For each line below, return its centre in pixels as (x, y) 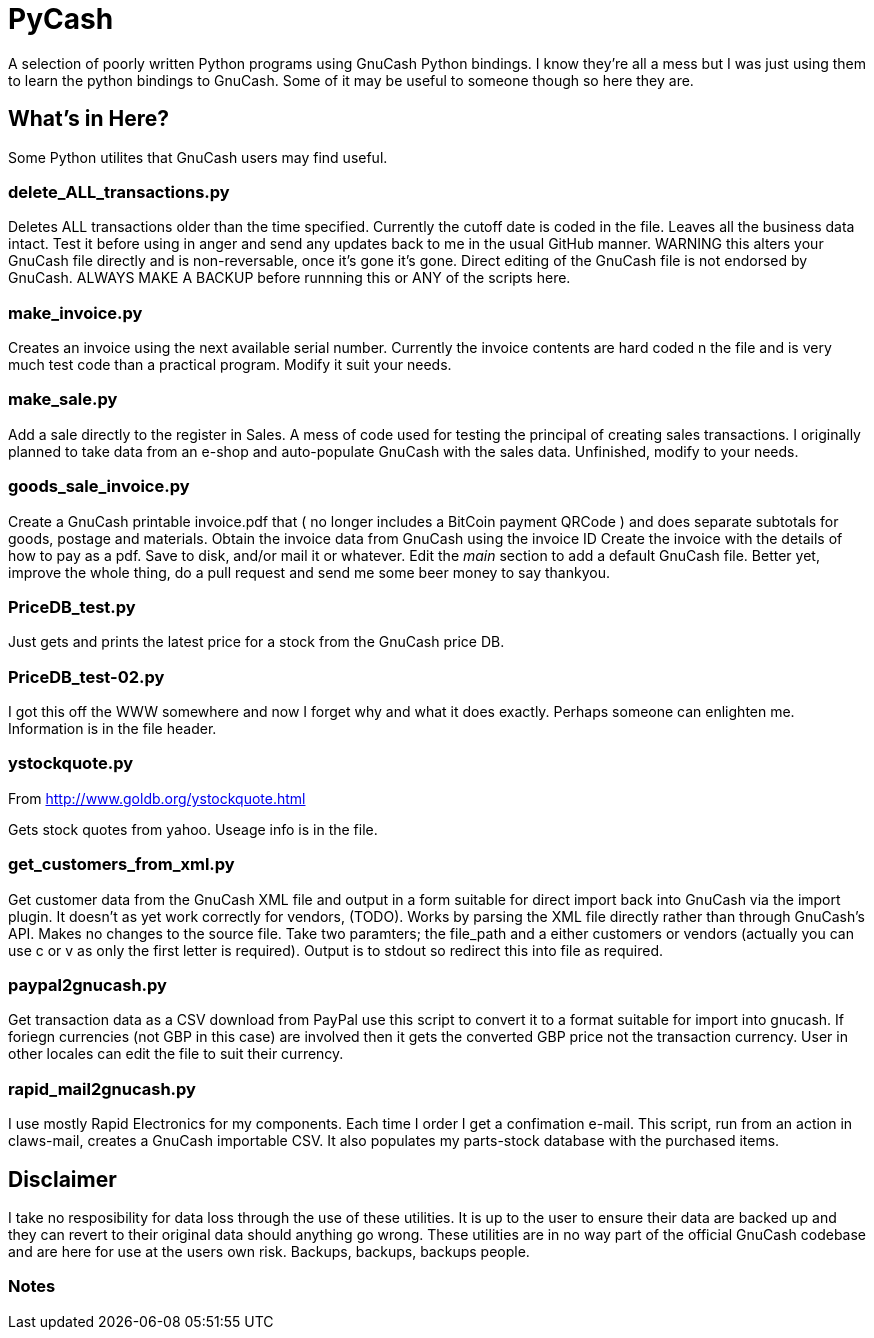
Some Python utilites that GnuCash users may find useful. (198, 157)
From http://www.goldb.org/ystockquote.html (157, 798)
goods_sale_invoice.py (99, 486)
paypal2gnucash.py (87, 984)
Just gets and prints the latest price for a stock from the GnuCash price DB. (256, 642)
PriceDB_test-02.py (86, 676)
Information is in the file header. (112, 729)
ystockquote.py (71, 763)
